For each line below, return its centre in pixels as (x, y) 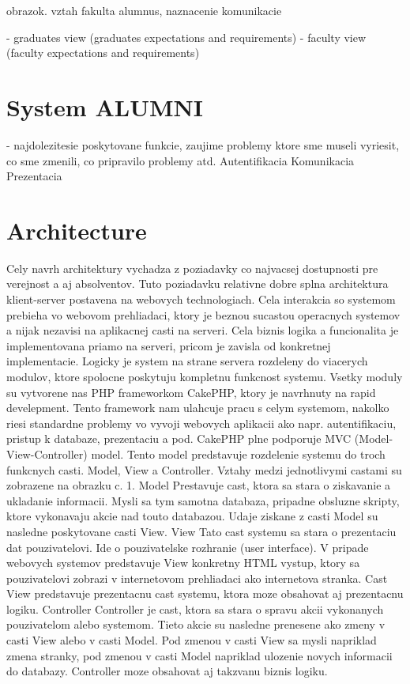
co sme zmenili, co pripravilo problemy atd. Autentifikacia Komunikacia (181, 160)
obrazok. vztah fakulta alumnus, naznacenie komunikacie (144, 10)
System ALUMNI (105, 106)
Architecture (77, 230)
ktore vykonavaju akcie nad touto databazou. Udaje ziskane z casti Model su (192, 516)
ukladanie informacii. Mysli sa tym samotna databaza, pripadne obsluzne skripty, (203, 500)
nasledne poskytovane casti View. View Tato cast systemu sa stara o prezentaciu (201, 531)
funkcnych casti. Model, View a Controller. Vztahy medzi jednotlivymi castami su (204, 469)
